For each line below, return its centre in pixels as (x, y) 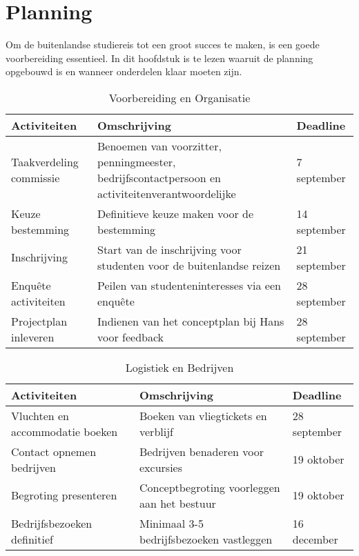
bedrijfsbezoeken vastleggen (206, 539)
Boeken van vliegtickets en (203, 415)
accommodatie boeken (65, 431)
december (315, 539)
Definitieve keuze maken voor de (176, 213)
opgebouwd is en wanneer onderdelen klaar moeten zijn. (124, 71)
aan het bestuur (178, 503)
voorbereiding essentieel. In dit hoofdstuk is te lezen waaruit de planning (159, 58)
